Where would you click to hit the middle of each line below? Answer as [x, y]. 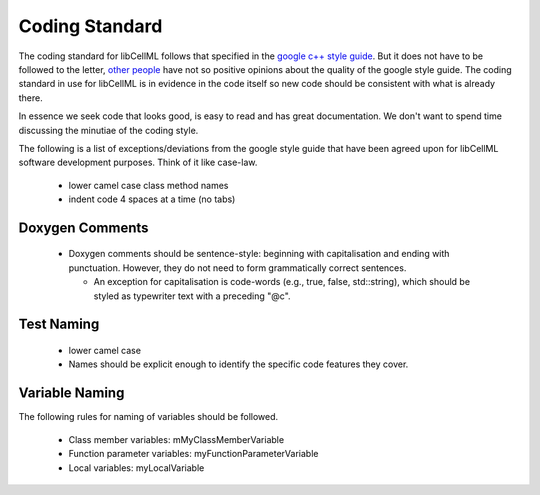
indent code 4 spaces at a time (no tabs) [152, 199]
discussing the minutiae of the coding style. [108, 130]
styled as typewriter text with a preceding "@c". [192, 296]
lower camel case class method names [148, 185]
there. [31, 97]
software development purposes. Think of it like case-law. [138, 162]
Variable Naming [71, 393]
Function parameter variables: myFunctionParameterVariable [193, 454]
